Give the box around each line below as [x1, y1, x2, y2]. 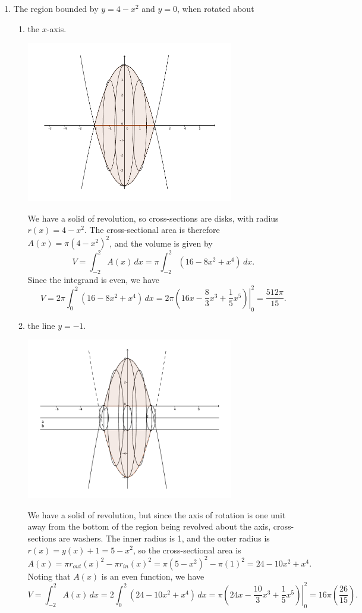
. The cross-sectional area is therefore [84, 223, 220, 236]
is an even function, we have [101, 570, 204, 582]
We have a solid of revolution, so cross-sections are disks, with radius [27, 211, 279, 224]
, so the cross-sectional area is [133, 543, 241, 556]
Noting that [27, 570, 71, 582]
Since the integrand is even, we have [27, 273, 159, 285]
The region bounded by [13, 2, 99, 14]
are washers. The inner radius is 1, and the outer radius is [58, 531, 270, 544]
